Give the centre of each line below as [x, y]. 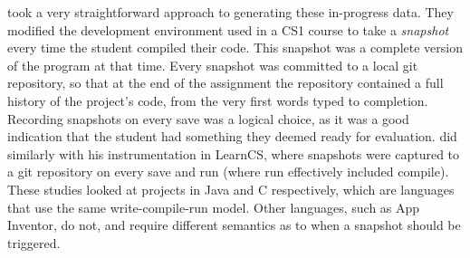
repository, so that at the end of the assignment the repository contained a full [225, 83]
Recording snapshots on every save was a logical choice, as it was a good [208, 118]
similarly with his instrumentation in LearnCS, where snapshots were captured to [234, 153]
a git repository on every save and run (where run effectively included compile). [228, 172]
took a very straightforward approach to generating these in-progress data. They [230, 12]
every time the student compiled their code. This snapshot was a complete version [235, 48]
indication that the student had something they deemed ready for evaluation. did [232, 136]
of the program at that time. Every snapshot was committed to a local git [213, 65]
